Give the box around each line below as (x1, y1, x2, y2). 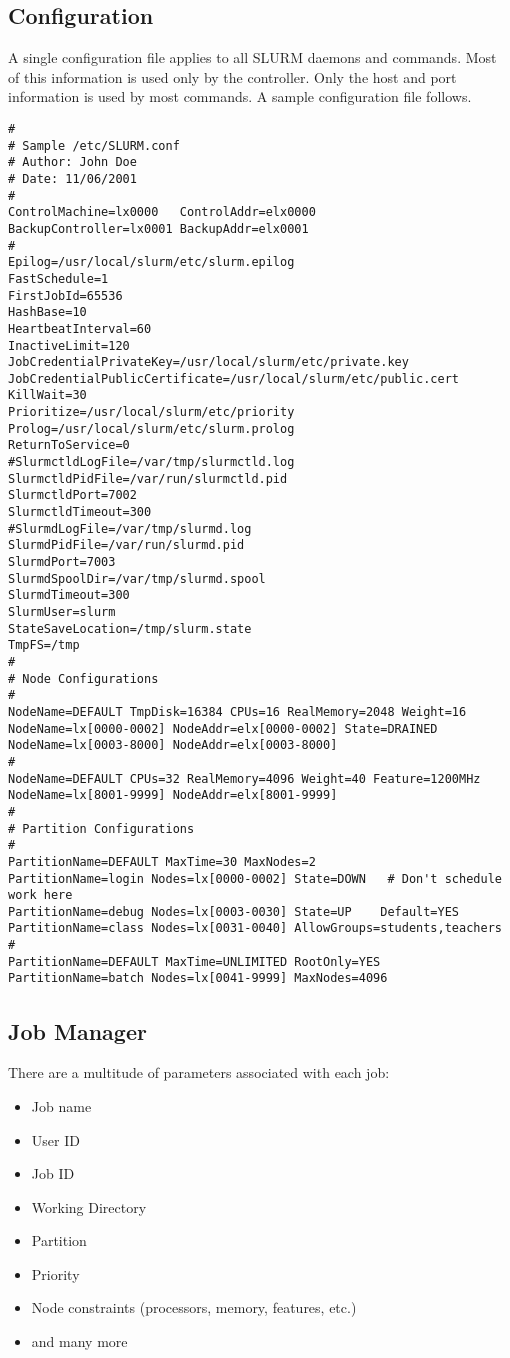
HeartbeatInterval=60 (8, 321, 152, 336)
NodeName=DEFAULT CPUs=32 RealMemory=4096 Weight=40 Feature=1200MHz (8, 771, 481, 786)
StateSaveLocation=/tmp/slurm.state (8, 621, 252, 636)
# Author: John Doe (8, 155, 137, 170)
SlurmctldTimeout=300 (8, 505, 152, 520)
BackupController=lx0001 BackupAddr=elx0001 (8, 221, 309, 236)
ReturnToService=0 (8, 438, 130, 453)
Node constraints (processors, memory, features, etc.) (31, 1297, 357, 1318)
